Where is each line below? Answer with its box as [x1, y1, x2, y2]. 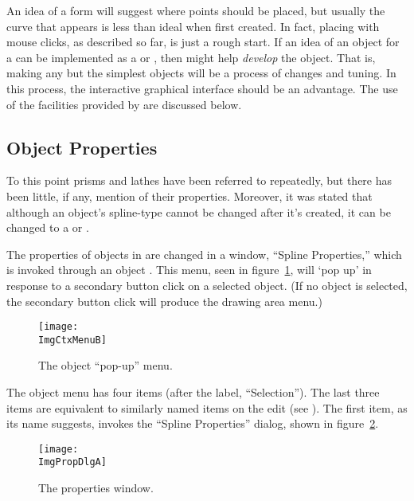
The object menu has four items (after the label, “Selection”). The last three [6, 384, 380, 401]
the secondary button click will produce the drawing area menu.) [6, 292, 322, 309]
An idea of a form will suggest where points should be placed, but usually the [6, 2, 385, 18]
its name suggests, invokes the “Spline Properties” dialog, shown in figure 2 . [6, 415, 379, 432]
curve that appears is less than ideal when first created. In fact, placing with [6, 18, 380, 34]
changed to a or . [6, 219, 89, 236]
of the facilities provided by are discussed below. [6, 96, 242, 112]
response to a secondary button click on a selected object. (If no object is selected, [6, 276, 408, 293]
